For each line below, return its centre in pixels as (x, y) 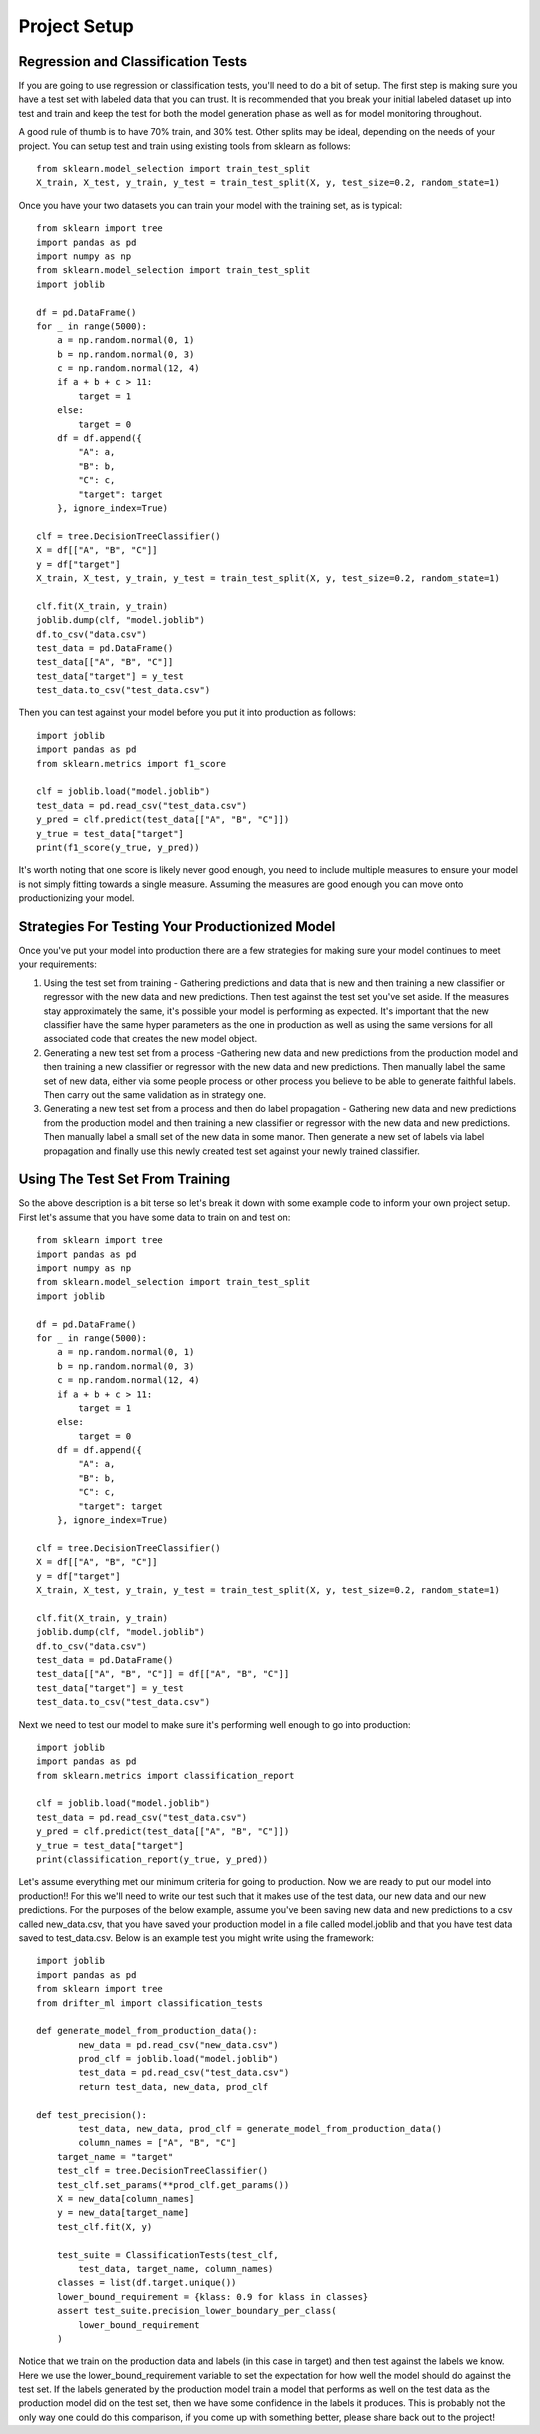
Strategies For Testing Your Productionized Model (177, 926)
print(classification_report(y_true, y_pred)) (152, 1859)
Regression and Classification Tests (133, 61)
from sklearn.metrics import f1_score (131, 763)
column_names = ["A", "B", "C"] (157, 2143)
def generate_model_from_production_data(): (147, 2031)
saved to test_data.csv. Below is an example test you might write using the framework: (196, 1937)
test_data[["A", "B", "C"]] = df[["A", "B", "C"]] (163, 1674)
